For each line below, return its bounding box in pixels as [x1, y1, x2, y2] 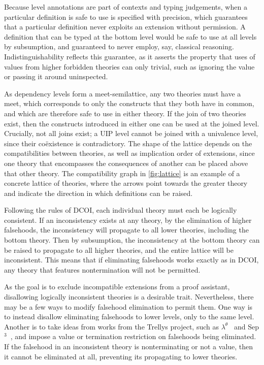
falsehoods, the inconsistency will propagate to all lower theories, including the [4, 224, 249, 235]
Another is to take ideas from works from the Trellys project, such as [4, 321, 219, 331]
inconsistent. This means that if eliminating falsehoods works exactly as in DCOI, [4, 254, 259, 265]
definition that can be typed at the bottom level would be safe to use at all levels [4, 31, 257, 42]
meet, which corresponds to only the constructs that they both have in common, [4, 98, 254, 109]
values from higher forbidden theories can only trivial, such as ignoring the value [4, 61, 255, 72]
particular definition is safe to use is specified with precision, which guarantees [4, 11, 248, 22]
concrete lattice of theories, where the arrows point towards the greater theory [4, 178, 248, 188]
